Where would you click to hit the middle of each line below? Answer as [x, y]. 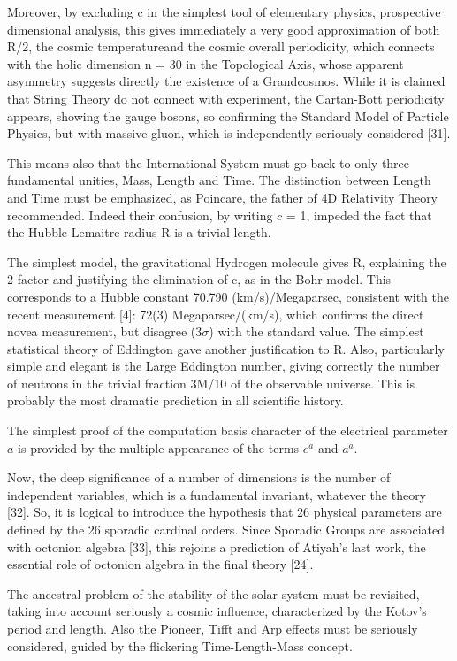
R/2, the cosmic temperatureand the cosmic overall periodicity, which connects [221, 46]
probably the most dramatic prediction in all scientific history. [175, 400]
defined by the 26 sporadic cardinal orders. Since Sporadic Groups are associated [226, 530]
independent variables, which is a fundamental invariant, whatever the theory [217, 494]
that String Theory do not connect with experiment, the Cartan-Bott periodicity [226, 98]
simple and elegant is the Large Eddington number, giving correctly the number [224, 366]
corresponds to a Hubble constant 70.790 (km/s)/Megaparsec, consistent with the [228, 296]
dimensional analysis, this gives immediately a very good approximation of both [224, 29]
